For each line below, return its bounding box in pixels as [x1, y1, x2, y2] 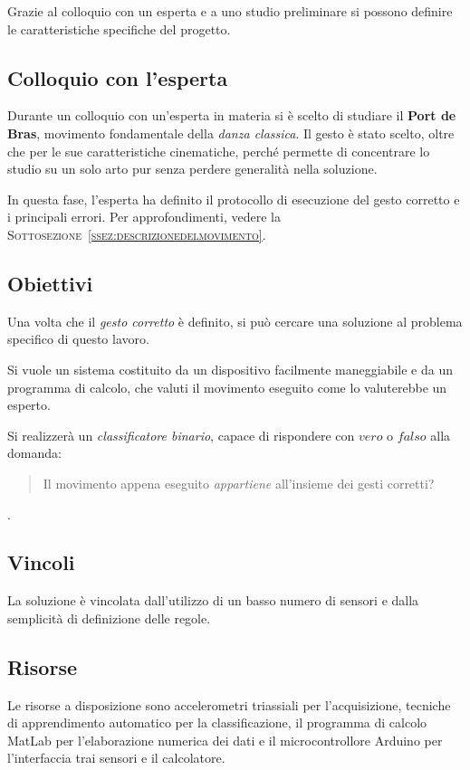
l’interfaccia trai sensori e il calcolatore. [7, 748, 225, 767]
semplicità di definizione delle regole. [7, 608, 211, 627]
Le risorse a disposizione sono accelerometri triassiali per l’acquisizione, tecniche [7, 695, 451, 714]
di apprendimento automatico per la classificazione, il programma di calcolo [7, 713, 427, 732]
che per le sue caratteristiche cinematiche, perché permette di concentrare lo [7, 141, 430, 160]
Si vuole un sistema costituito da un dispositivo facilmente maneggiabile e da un [7, 359, 453, 378]
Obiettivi [7, 269, 93, 297]
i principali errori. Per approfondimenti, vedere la [7, 207, 281, 226]
